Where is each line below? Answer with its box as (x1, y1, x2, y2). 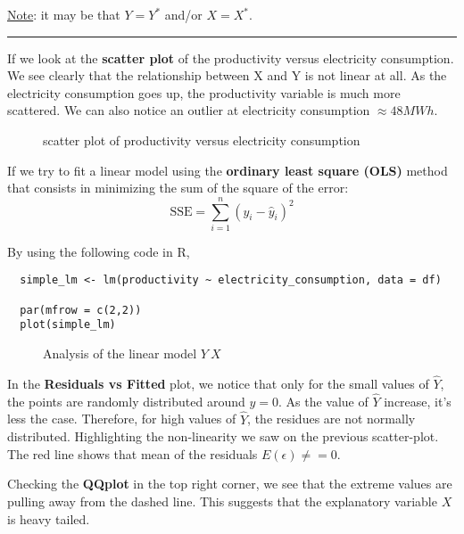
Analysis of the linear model (43, 344, 197, 363)
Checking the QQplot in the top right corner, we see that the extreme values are (7, 474, 452, 493)
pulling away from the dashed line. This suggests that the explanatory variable (7, 491, 437, 510)
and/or (164, 5, 203, 23)
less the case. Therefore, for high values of (7, 409, 236, 428)
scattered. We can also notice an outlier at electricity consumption (7, 101, 370, 119)
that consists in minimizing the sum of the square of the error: (7, 178, 349, 197)
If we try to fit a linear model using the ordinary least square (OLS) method (7, 160, 448, 179)
